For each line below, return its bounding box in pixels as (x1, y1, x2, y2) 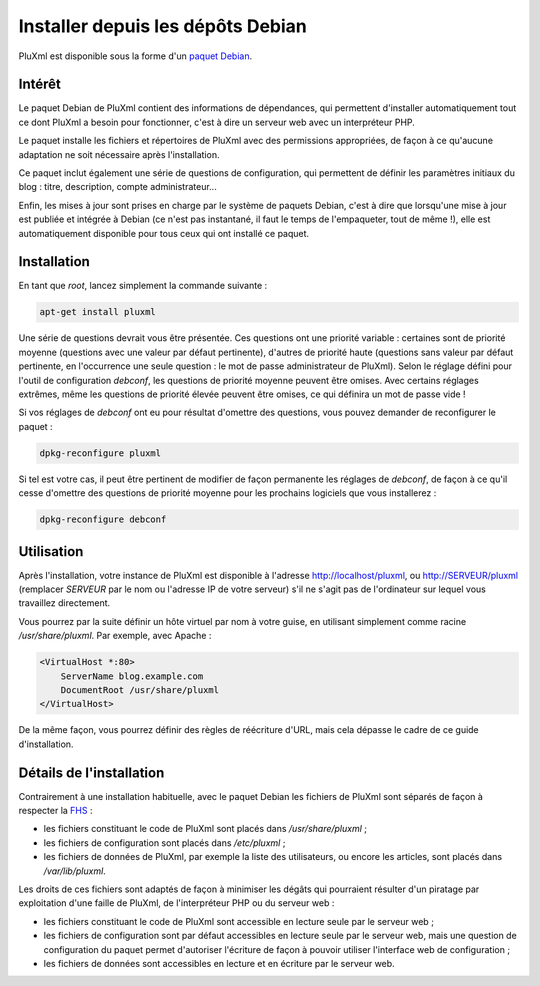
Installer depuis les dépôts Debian (18, 15, 307, 37)
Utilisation (18, 543, 84, 560)
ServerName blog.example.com (60, 670, 204, 682)
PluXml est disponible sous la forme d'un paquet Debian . (18, 50, 253, 62)
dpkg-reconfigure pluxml (39, 447, 162, 459)
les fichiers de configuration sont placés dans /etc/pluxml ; (43, 836, 286, 849)
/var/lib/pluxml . (43, 865, 107, 877)
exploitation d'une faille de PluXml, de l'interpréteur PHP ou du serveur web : (18, 897, 335, 909)
